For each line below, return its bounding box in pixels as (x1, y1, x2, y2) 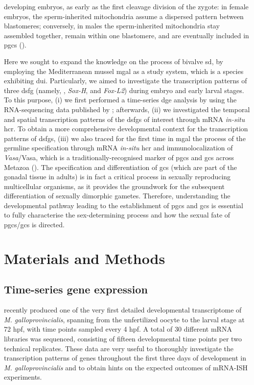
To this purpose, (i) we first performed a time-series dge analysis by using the (4, 95, 237, 105)
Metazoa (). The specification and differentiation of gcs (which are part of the (4, 162, 237, 172)
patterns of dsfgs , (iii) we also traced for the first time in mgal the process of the (4, 133, 246, 143)
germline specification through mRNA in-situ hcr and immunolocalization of (4, 143, 233, 153)
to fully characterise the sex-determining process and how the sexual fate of (4, 210, 231, 220)
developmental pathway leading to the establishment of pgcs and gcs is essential (4, 200, 243, 210)
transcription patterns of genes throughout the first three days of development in (4, 353, 246, 363)
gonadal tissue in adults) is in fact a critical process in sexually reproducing (4, 171, 231, 182)
